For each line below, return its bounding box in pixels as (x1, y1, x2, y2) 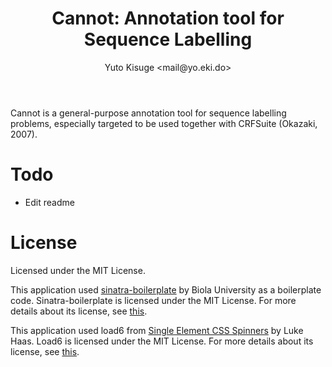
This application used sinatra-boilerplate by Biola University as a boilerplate (10, 283, 322, 296)
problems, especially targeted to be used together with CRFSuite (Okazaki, (10, 117, 318, 129)
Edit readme (24, 196, 75, 208)
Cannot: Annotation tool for (51, 7, 285, 30)
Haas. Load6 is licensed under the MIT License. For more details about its (10, 335, 314, 347)
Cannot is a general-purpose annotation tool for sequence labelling (10, 107, 287, 119)
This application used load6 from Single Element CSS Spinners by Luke (10, 324, 304, 336)
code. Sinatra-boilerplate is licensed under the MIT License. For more (10, 294, 297, 306)
